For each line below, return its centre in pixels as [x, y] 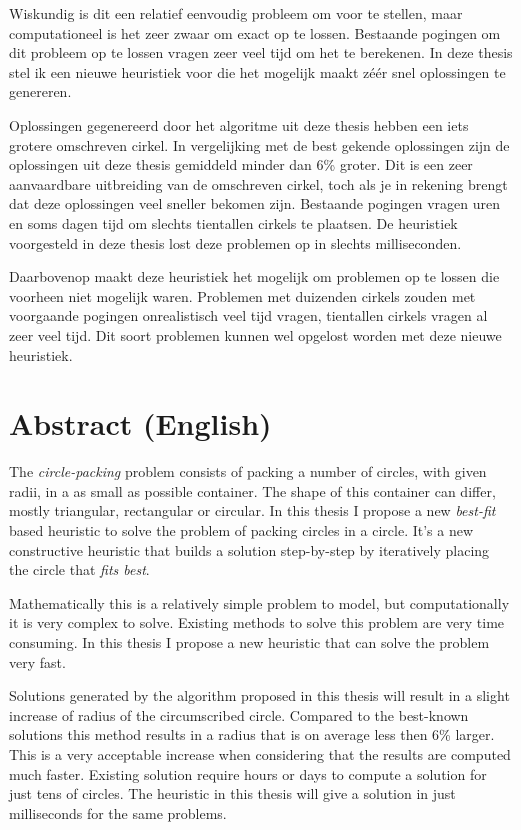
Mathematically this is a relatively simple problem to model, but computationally [259, 602]
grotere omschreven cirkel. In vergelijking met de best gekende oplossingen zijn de [259, 144]
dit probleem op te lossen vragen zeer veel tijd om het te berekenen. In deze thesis [261, 52]
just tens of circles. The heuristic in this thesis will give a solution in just [232, 793]
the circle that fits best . [79, 569]
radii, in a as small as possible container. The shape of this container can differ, [252, 490]
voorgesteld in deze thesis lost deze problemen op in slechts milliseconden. [235, 242]
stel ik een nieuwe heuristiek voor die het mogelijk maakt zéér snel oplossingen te [257, 71]
